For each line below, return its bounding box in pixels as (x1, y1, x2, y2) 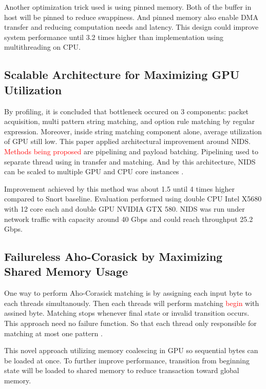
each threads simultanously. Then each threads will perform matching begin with (4, 297, 259, 308)
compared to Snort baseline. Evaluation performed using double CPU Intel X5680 (4, 193, 262, 204)
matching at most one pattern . (4, 327, 103, 338)
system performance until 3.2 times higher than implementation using (4, 31, 224, 42)
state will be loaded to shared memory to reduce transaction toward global (4, 365, 239, 376)
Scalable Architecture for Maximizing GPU (4, 67, 240, 83)
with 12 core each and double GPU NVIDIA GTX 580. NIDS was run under (4, 203, 245, 214)
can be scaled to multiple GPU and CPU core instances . (4, 166, 184, 177)
